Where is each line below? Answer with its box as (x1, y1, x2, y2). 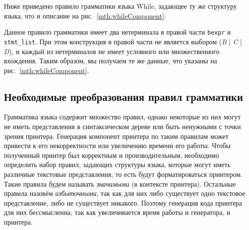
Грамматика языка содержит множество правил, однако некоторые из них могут (4, 112, 241, 122)
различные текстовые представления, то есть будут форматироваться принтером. (4, 169, 243, 179)
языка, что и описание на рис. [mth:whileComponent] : (4, 10, 166, 20)
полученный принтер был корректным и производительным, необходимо (4, 150, 219, 160)
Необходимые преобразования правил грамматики (4, 89, 243, 104)
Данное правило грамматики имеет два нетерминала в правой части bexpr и (4, 27, 231, 37)
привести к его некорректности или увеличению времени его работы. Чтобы (4, 140, 231, 151)
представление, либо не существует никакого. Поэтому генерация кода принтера (4, 197, 242, 208)
